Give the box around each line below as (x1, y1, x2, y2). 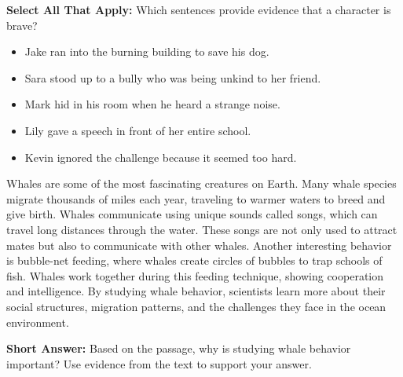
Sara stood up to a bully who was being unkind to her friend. (24, 69, 321, 86)
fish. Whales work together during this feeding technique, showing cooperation (6, 267, 384, 284)
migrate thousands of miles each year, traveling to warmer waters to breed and (6, 190, 386, 207)
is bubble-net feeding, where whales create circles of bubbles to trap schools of (6, 252, 383, 269)
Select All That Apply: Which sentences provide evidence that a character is (6, 2, 391, 17)
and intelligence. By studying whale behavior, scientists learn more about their (6, 283, 386, 299)
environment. (6, 313, 69, 330)
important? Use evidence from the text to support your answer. (6, 355, 312, 372)
